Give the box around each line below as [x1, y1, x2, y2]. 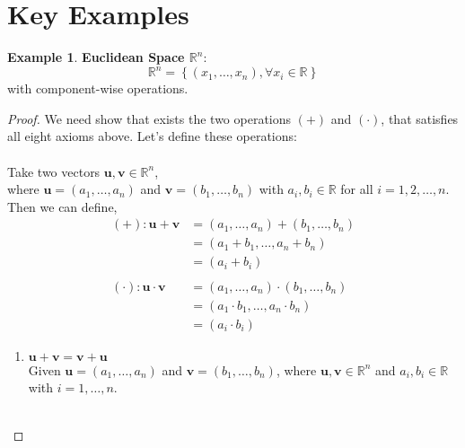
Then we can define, [7, 197, 118, 215]
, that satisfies [381, 109, 459, 127]
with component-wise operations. [7, 79, 189, 98]
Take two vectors [7, 162, 101, 180]
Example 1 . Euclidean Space [7, 48, 185, 66]
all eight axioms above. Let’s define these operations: [7, 127, 297, 145]
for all [340, 180, 373, 198]
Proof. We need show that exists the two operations [7, 109, 292, 127]
